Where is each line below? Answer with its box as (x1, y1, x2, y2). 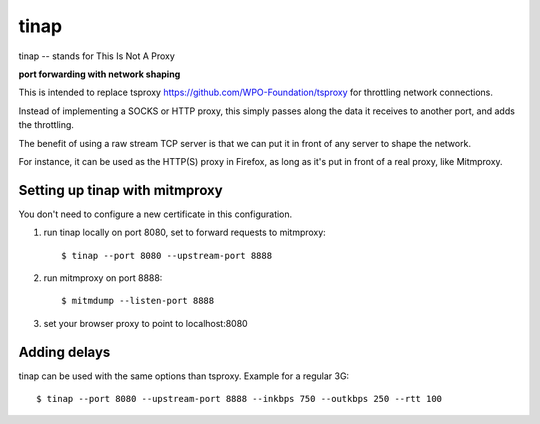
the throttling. (18, 119, 75, 131)
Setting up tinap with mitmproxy (18, 181, 224, 199)
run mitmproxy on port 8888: (43, 271, 163, 284)
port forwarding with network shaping (18, 68, 181, 80)
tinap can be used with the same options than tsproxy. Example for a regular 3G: (18, 370, 350, 382)
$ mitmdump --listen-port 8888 (61, 295, 215, 307)
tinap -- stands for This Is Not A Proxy (18, 50, 175, 62)
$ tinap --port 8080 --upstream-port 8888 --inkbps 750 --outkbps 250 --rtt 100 (36, 393, 443, 405)
